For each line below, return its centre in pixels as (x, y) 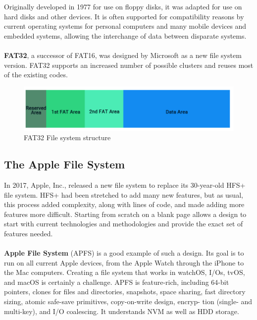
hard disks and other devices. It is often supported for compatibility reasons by (124, 16)
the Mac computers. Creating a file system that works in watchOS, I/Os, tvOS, (125, 272)
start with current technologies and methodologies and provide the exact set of (124, 224)
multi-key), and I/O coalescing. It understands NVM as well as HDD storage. (122, 311)
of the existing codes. (36, 75)
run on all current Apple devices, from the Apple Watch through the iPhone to (124, 262)
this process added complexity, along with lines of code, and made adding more (124, 204)
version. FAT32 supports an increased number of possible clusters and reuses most (129, 65)
